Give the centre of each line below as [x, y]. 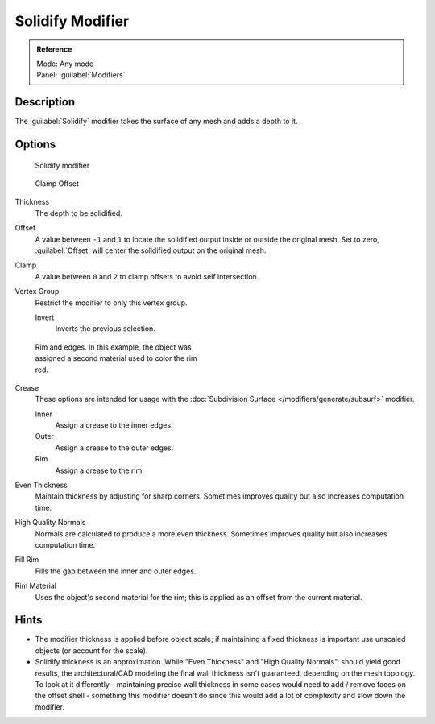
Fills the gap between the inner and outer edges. [116, 571]
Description [45, 102]
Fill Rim [27, 560]
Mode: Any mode [65, 64]
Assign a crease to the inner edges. [114, 425]
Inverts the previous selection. [106, 329]
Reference [54, 49]
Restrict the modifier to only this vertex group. [112, 303]
